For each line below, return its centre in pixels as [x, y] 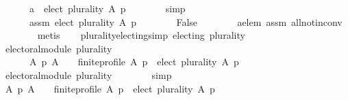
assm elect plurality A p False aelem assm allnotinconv [186, 21]
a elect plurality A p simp [107, 8]
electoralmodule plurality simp [88, 74]
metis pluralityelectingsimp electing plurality [141, 35]
